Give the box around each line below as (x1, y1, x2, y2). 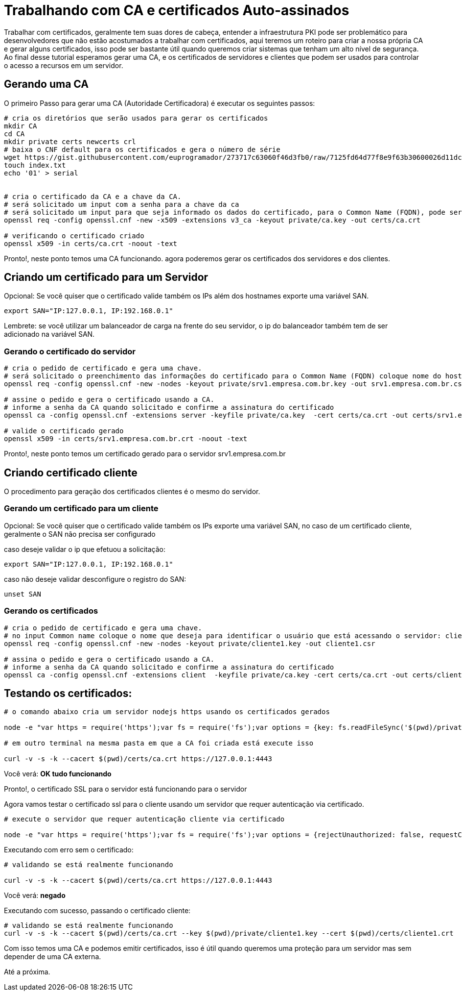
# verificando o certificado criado (4, 231, 144, 240)
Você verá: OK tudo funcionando (4, 770, 112, 778)
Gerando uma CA (4, 78, 89, 91)
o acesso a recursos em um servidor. (4, 61, 123, 70)
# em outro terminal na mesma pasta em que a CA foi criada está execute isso (4, 739, 314, 747)
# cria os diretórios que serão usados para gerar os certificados (4, 114, 268, 122)
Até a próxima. (4, 968, 50, 976)
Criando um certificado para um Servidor (4, 271, 208, 284)
